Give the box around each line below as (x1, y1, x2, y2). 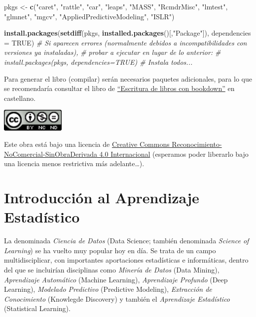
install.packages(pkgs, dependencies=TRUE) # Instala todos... (4, 56, 193, 67)
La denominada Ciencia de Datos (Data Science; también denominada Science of (4, 235, 249, 246)
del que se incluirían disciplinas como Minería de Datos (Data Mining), (4, 265, 219, 275)
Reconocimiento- (172, 139, 222, 149)
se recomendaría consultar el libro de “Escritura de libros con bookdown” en (4, 83, 235, 93)
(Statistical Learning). (4, 303, 71, 314)
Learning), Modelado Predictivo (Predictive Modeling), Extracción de (4, 284, 212, 294)
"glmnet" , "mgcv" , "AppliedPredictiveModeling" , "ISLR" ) (4, 11, 175, 21)
